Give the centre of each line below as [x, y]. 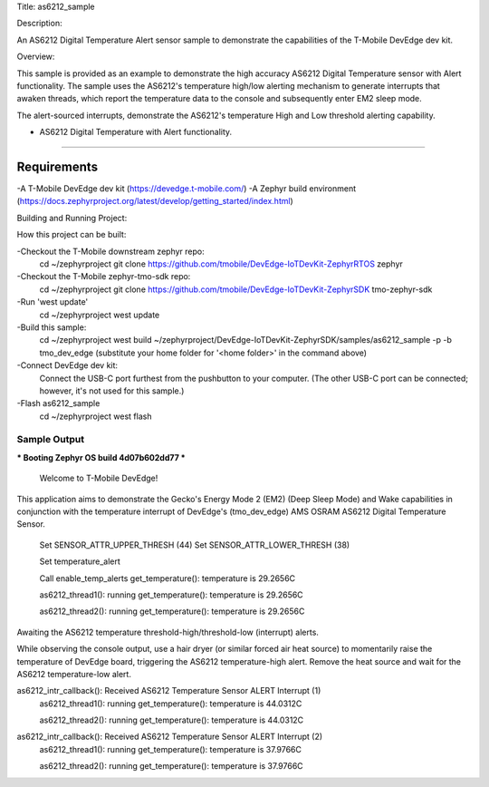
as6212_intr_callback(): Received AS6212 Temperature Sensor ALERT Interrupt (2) [170, 737]
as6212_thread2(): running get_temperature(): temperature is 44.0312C [172, 720]
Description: [39, 24]
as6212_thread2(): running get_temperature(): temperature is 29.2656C [172, 611]
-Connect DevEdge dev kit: [67, 365]
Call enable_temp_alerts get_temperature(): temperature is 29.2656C [168, 578]
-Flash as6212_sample [58, 403]
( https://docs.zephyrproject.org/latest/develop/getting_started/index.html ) [155, 201]
